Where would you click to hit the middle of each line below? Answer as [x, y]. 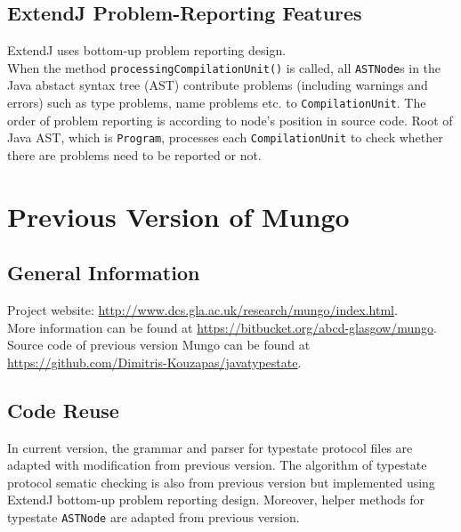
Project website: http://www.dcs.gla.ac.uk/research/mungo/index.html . [202, 310]
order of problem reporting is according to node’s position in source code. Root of [230, 120]
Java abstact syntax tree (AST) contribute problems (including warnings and [218, 85]
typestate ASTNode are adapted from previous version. [154, 517]
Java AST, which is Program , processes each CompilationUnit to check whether [225, 137]
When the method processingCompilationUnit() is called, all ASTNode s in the [224, 67]
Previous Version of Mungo [178, 216]
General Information [104, 273]
